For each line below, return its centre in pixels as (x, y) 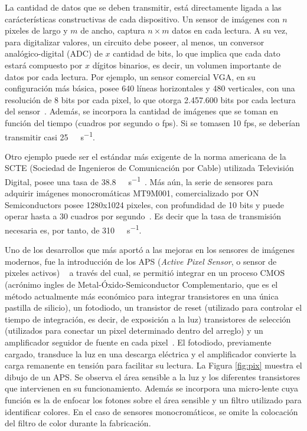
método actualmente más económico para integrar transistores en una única (142, 296)
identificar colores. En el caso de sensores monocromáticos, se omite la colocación (151, 411)
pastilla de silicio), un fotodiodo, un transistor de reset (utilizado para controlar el (153, 307)
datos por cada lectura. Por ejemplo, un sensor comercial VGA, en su (130, 76)
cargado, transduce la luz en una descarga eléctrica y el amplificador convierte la (151, 353)
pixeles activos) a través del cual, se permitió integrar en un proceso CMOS (145, 273)
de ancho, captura (113, 30)
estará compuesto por (44, 65)
